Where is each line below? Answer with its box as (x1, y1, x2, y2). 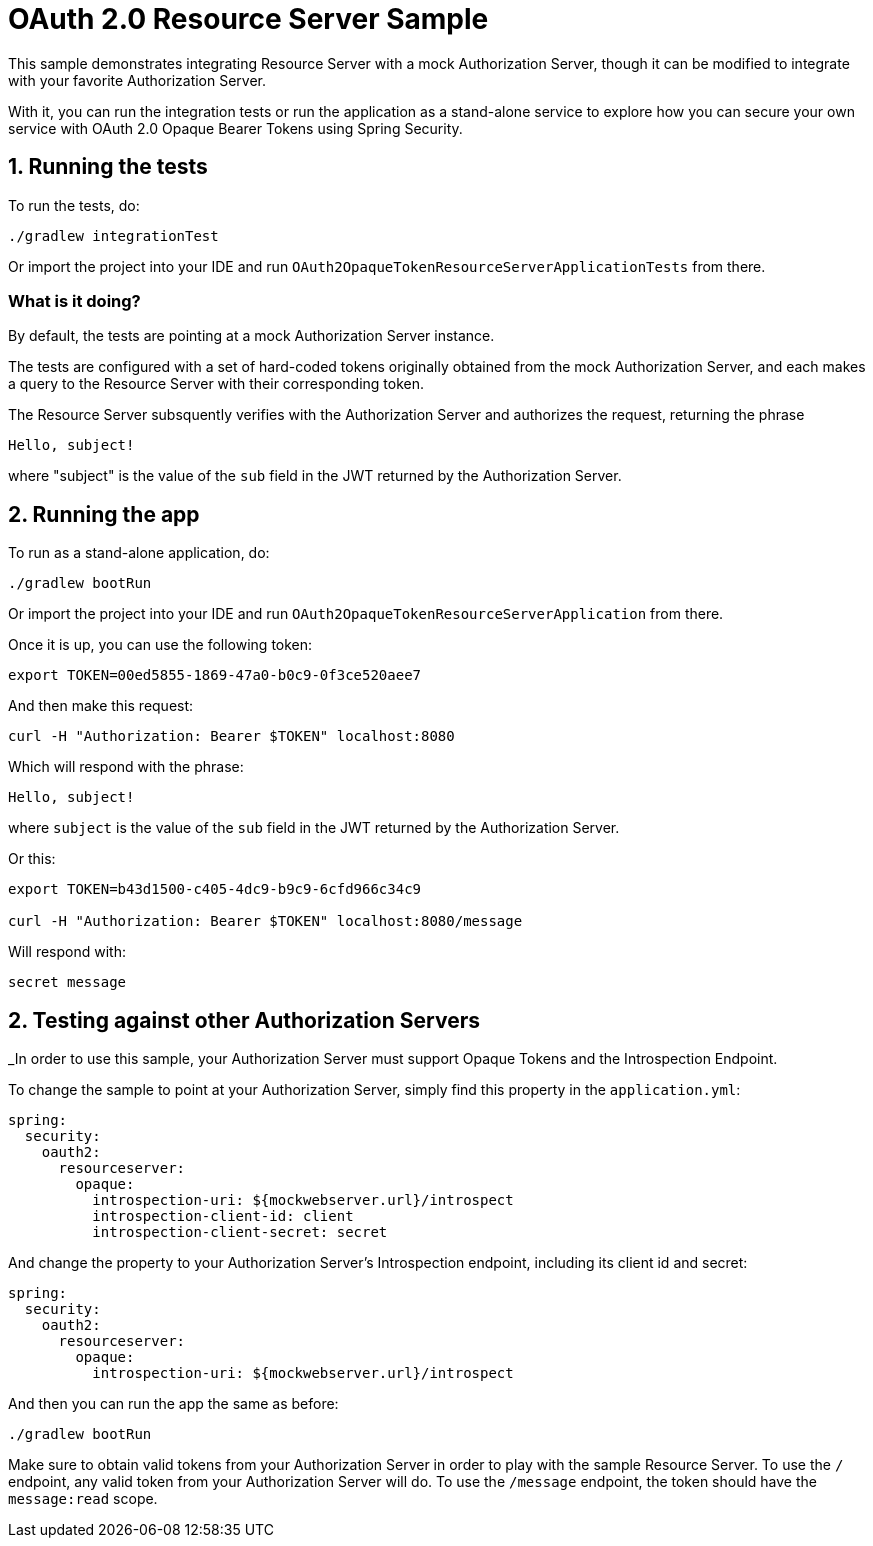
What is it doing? (8, 290, 141, 311)
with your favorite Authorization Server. (8, 71, 267, 89)
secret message (8, 974, 127, 991)
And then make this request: (8, 697, 194, 715)
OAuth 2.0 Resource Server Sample (8, 2, 489, 36)
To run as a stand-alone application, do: (8, 544, 270, 562)
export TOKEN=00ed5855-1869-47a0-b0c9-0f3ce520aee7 (8, 667, 422, 684)
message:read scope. (8, 1490, 158, 1508)
